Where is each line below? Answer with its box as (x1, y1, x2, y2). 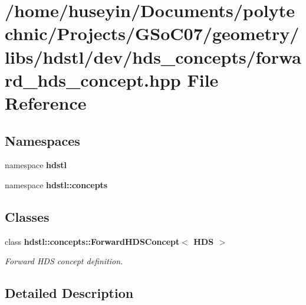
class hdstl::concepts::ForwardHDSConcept (5, 235, 180, 247)
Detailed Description (5, 284, 134, 302)
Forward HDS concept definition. (5, 255, 123, 267)
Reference (5, 90, 87, 114)
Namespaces (5, 131, 80, 149)
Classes (5, 207, 50, 225)
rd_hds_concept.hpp (5, 67, 181, 91)
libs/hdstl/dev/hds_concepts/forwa (5, 44, 301, 68)
